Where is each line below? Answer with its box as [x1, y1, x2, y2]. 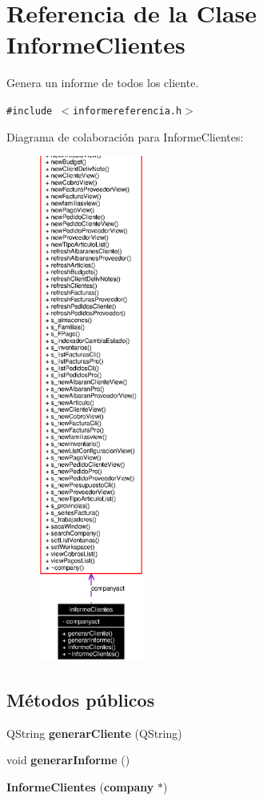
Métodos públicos [6, 687, 155, 711]
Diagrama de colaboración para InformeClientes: [6, 128, 244, 145]
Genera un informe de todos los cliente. [6, 74, 199, 91]
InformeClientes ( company [6, 778, 154, 795]
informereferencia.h [73, 105, 182, 117]
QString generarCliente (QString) [6, 724, 182, 741]
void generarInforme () [6, 751, 130, 768]
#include [6, 105, 53, 117]
